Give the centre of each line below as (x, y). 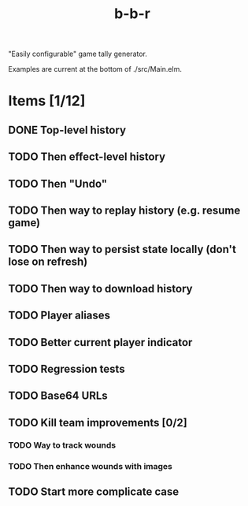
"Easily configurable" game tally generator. (78, 54)
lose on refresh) (48, 262)
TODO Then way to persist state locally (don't (122, 249)
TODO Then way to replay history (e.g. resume (124, 210)
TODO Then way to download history (100, 288)
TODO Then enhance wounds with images (91, 466)
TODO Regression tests (67, 368)
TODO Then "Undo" (58, 183)
